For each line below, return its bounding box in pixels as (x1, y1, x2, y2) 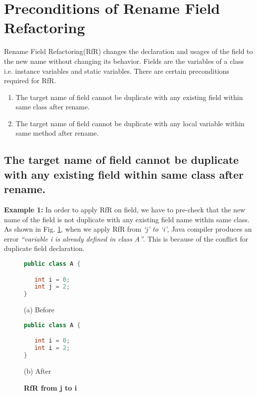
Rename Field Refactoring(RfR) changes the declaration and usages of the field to (4, 46, 253, 56)
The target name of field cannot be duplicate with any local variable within (15, 118, 245, 128)
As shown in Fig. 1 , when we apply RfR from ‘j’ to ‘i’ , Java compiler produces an (4, 224, 252, 234)
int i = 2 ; (34, 345, 70, 352)
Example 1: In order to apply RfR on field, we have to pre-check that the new (4, 204, 246, 215)
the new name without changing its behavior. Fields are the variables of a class (4, 55, 244, 66)
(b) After (24, 365, 51, 376)
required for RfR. (4, 75, 56, 86)
